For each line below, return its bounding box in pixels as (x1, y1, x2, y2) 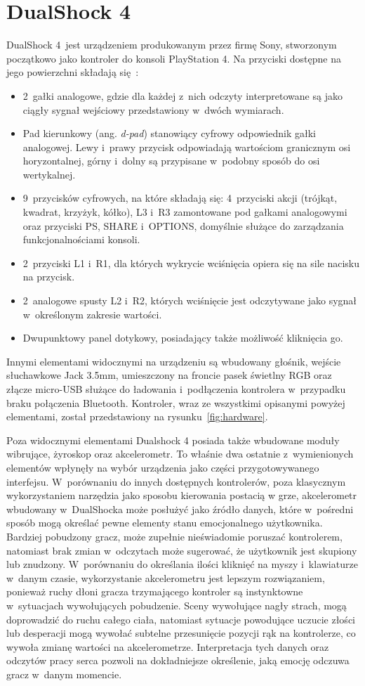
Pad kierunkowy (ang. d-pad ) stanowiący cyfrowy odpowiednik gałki (22, 126, 316, 141)
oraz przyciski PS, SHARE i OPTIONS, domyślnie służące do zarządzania (22, 218, 344, 233)
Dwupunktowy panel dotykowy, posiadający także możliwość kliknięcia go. (22, 330, 343, 345)
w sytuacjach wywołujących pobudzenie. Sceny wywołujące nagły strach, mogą (6, 597, 347, 612)
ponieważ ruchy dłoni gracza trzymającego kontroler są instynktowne (6, 584, 303, 599)
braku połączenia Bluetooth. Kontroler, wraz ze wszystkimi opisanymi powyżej (6, 395, 345, 410)
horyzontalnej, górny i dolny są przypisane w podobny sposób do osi (22, 153, 320, 168)
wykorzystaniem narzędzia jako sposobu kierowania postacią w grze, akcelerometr (6, 488, 357, 503)
